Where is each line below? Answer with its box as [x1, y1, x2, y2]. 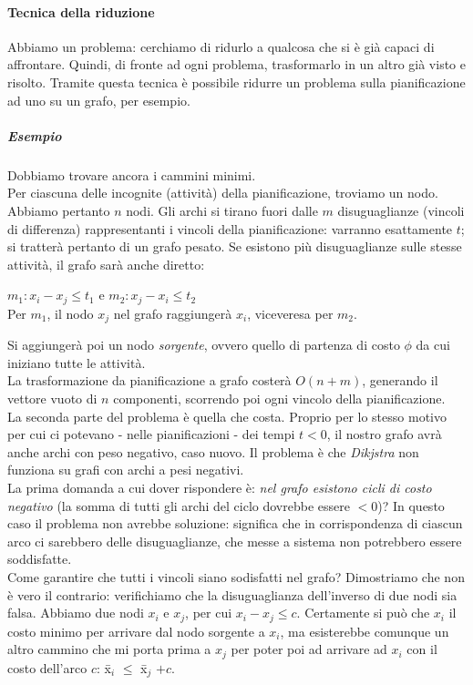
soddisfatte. [7, 549, 72, 568]
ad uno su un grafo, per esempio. [7, 90, 190, 109]
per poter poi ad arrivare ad [231, 639, 387, 659]
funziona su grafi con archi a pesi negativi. [7, 460, 244, 479]
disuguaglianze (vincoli [337, 200, 465, 220]
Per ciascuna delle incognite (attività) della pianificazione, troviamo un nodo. [7, 183, 438, 202]
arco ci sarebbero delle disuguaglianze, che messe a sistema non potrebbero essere [7, 531, 462, 550]
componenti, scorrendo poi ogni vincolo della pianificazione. [113, 388, 446, 407]
